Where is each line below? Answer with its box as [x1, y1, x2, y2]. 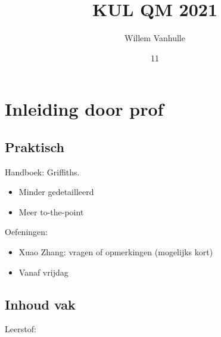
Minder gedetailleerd [18, 185, 94, 198]
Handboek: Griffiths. [5, 165, 80, 178]
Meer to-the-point [18, 205, 84, 218]
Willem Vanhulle [124, 32, 185, 44]
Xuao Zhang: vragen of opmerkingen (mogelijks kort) [18, 246, 213, 258]
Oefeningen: [5, 225, 48, 238]
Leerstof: [5, 323, 36, 335]
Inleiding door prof [5, 97, 164, 121]
